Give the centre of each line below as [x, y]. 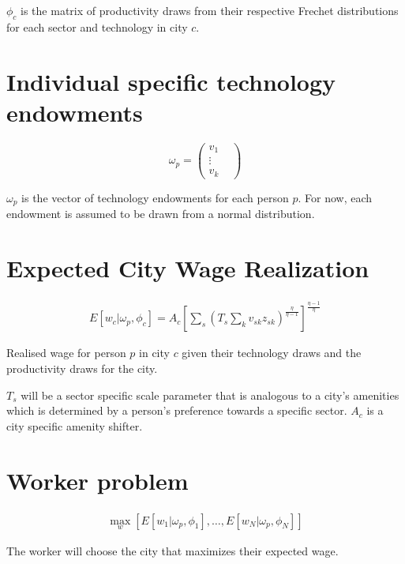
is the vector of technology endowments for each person [155, 197]
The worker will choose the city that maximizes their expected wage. [172, 550]
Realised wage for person [66, 353]
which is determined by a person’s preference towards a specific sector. [177, 410]
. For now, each [335, 197]
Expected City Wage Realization [188, 268]
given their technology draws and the [272, 353]
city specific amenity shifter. [75, 425]
